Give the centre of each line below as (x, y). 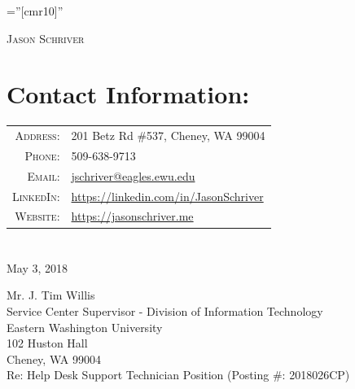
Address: (37, 135)
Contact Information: (128, 94)
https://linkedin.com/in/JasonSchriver (167, 196)
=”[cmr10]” (35, 11)
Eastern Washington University (85, 327)
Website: (37, 216)
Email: (44, 175)
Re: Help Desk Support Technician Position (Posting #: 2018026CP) (178, 375)
